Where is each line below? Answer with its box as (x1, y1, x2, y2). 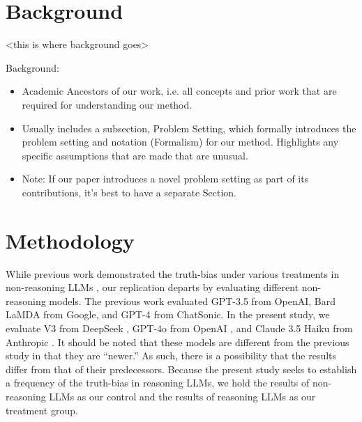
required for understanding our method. (22, 97, 193, 111)
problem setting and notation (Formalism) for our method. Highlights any (22, 134, 339, 149)
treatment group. (6, 403, 78, 417)
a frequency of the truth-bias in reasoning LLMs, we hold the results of (6, 375, 310, 390)
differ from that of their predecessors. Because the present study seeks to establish (6, 361, 357, 376)
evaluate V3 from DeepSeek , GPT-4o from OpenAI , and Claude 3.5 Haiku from (6, 320, 353, 335)
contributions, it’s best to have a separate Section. (22, 185, 237, 199)
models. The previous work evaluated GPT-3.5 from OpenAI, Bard (49, 293, 336, 308)
